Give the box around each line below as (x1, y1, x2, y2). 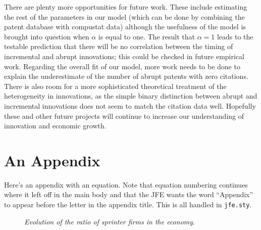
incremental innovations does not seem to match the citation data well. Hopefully (4, 100, 256, 111)
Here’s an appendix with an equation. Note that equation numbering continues (4, 179, 248, 190)
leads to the (217, 31, 253, 41)
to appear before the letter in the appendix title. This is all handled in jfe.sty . (4, 199, 252, 210)
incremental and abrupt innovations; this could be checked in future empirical (4, 51, 244, 61)
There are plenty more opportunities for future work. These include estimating (4, 2, 247, 12)
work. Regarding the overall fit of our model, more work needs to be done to (4, 61, 240, 71)
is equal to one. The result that (98, 31, 195, 41)
